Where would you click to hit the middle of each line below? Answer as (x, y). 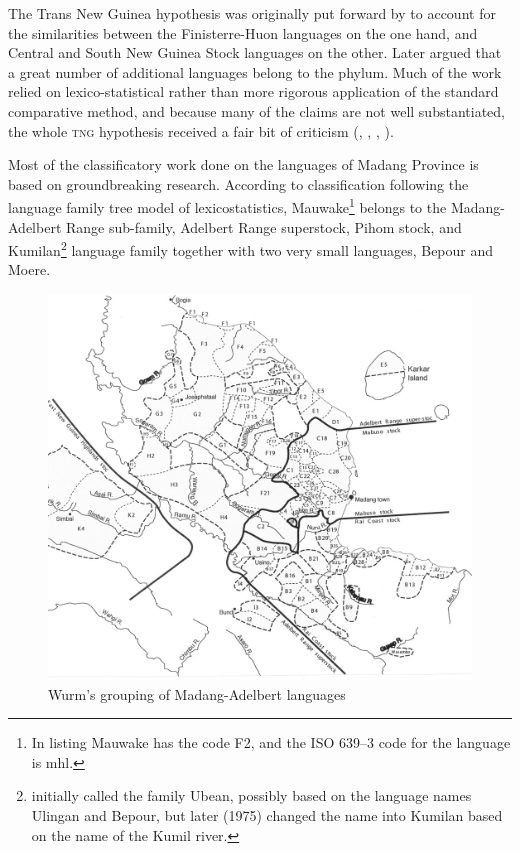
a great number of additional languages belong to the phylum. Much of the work (255, 71)
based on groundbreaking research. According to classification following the (238, 183)
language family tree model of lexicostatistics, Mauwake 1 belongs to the (227, 205)
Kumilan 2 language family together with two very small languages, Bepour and (251, 248)
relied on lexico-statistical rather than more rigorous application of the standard (253, 91)
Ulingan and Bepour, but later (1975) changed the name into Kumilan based (267, 814)
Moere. (29, 269)
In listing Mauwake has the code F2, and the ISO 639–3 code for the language (271, 742)
